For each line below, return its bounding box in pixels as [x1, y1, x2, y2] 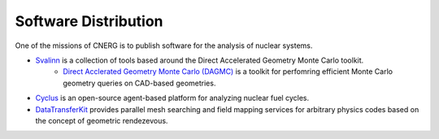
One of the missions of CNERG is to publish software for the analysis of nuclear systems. [15, 41, 313, 50]
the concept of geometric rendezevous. [35, 115, 168, 125]
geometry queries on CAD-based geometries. [63, 78, 216, 88]
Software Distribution [15, 12, 163, 30]
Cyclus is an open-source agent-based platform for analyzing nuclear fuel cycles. [35, 93, 309, 103]
